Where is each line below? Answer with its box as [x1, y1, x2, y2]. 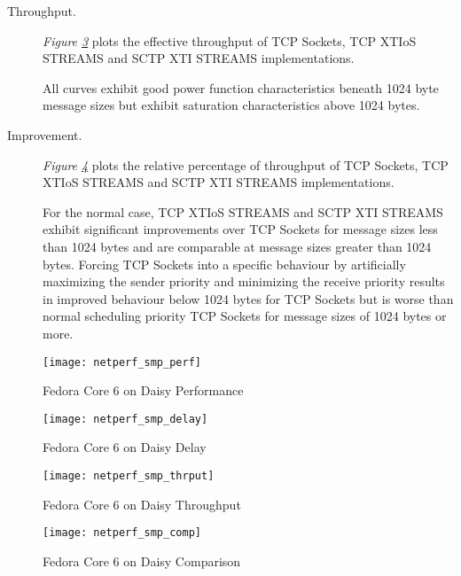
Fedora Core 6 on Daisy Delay [43, 438, 207, 456]
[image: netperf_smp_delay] [43, 412, 208, 425]
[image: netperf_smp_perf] [43, 355, 201, 369]
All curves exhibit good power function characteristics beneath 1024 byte [43, 78, 439, 97]
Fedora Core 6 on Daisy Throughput [43, 494, 241, 513]
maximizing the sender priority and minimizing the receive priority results [43, 272, 445, 291]
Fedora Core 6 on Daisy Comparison [43, 551, 241, 570]
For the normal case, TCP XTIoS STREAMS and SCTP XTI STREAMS [43, 202, 443, 221]
